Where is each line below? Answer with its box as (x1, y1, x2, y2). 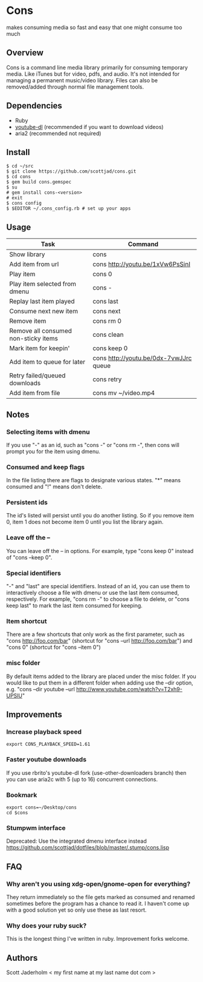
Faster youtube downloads (6, 755, 86, 764)
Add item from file (9, 389, 60, 397)
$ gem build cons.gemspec (6, 179, 71, 185)
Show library (9, 250, 45, 259)
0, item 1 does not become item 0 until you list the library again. (6, 519, 164, 526)
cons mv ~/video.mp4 (92, 389, 155, 397)
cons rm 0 (92, 317, 122, 325)
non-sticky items (9, 334, 59, 343)
